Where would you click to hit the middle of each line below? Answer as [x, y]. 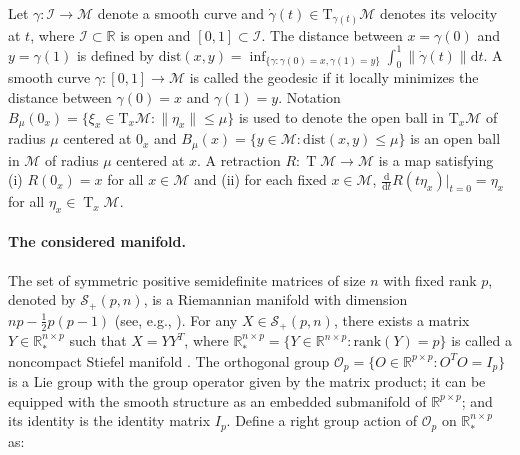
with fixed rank [430, 279]
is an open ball [455, 138]
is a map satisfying [436, 159]
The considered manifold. [97, 241]
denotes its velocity [438, 13]
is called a [481, 340]
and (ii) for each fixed [260, 179]
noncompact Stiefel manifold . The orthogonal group [169, 360]
